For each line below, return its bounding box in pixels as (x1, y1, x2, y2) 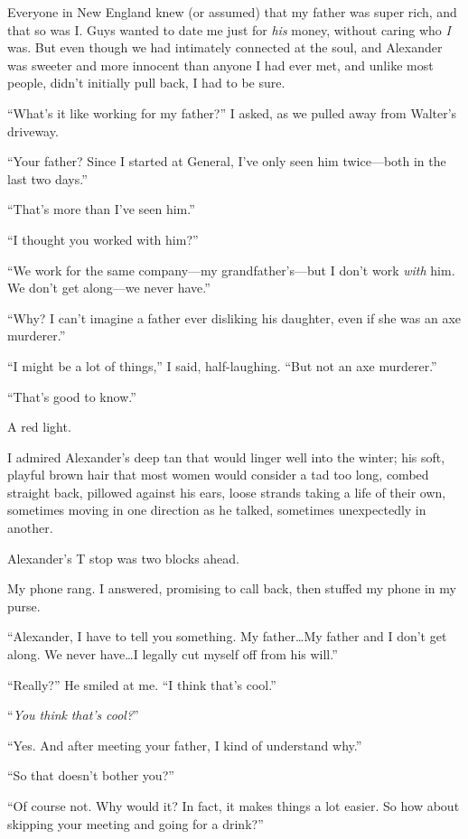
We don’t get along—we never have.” (7, 278, 211, 297)
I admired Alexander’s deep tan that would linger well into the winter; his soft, (7, 447, 445, 466)
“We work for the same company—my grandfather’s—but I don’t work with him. (7, 260, 455, 279)
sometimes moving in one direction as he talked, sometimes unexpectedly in (7, 500, 426, 519)
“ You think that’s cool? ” (7, 705, 139, 724)
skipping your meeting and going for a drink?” (7, 814, 264, 833)
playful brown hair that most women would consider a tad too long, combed (7, 465, 429, 484)
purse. (7, 596, 41, 615)
